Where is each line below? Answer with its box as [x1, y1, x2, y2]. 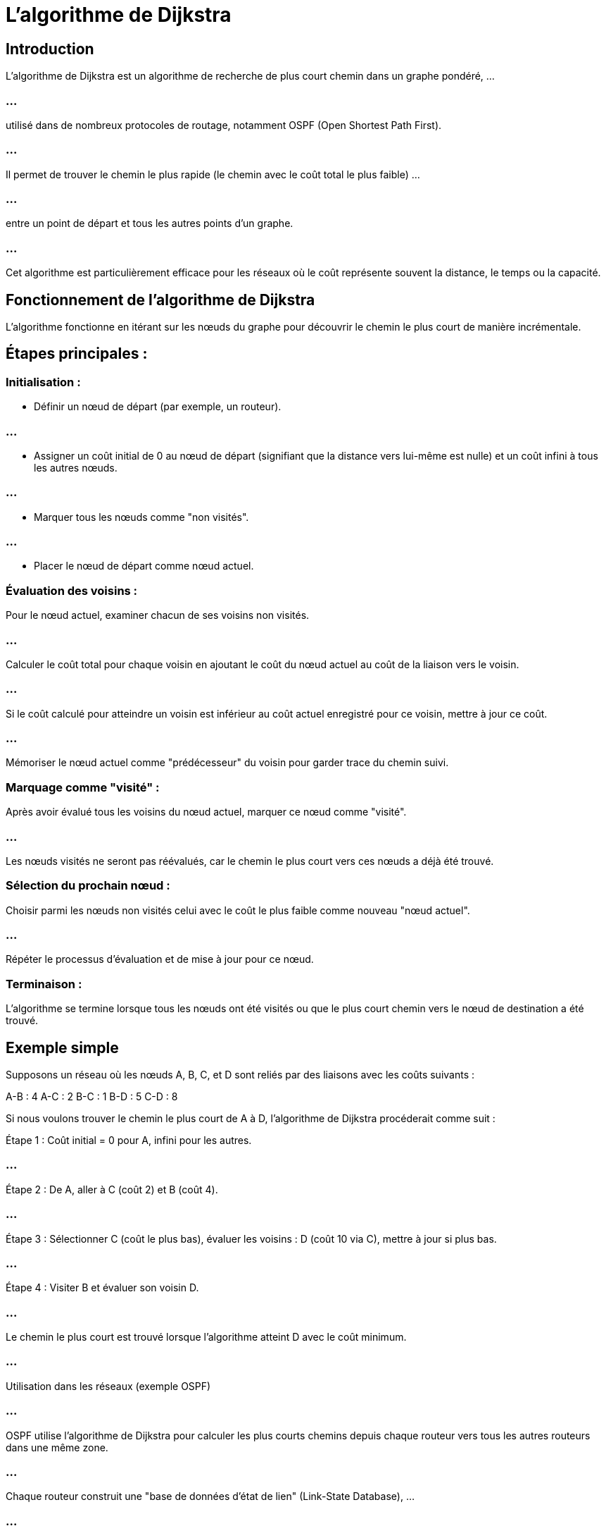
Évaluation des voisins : [6, 583, 138, 598]
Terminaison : [6, 976, 82, 991]
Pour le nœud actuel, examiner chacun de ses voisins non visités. [6, 609, 310, 622]
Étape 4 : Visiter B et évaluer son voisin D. [6, 1281, 199, 1294]
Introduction [6, 39, 94, 58]
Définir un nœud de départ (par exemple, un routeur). [34, 400, 282, 413]
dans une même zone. [6, 1441, 108, 1453]
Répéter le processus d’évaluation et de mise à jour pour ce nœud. [6, 953, 314, 966]
